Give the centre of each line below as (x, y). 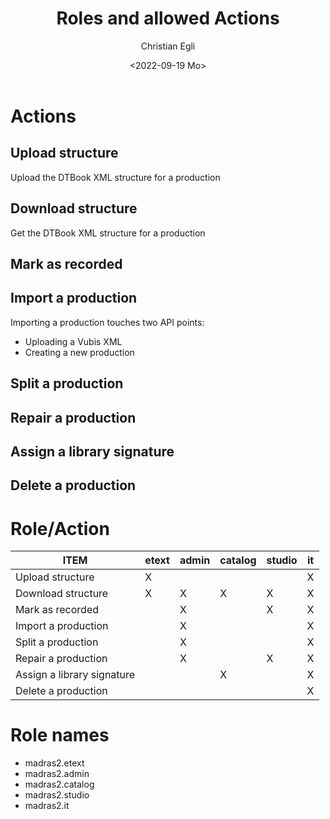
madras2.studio (57, 795)
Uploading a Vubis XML (73, 341)
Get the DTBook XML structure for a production (108, 233)
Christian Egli (168, 46)
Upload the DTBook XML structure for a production (115, 177)
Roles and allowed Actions (168, 18)
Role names (60, 735)
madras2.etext (54, 763)
